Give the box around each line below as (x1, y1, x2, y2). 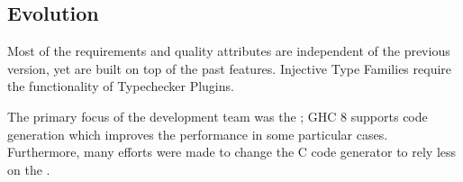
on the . (7, 159, 50, 178)
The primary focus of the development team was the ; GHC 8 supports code (7, 106, 428, 125)
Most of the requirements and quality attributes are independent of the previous (7, 41, 450, 60)
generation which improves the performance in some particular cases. (7, 124, 388, 143)
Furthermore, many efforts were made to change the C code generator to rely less (7, 142, 457, 161)
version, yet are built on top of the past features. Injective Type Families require (7, 59, 452, 77)
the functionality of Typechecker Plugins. (7, 77, 234, 96)
